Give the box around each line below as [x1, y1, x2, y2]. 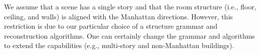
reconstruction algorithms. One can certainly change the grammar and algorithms [4, 30, 255, 41]
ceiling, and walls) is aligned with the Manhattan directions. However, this [4, 11, 233, 21]
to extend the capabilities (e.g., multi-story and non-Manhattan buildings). [4, 40, 234, 51]
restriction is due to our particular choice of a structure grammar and [4, 21, 218, 31]
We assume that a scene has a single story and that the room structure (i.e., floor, [4, 1, 256, 11]
